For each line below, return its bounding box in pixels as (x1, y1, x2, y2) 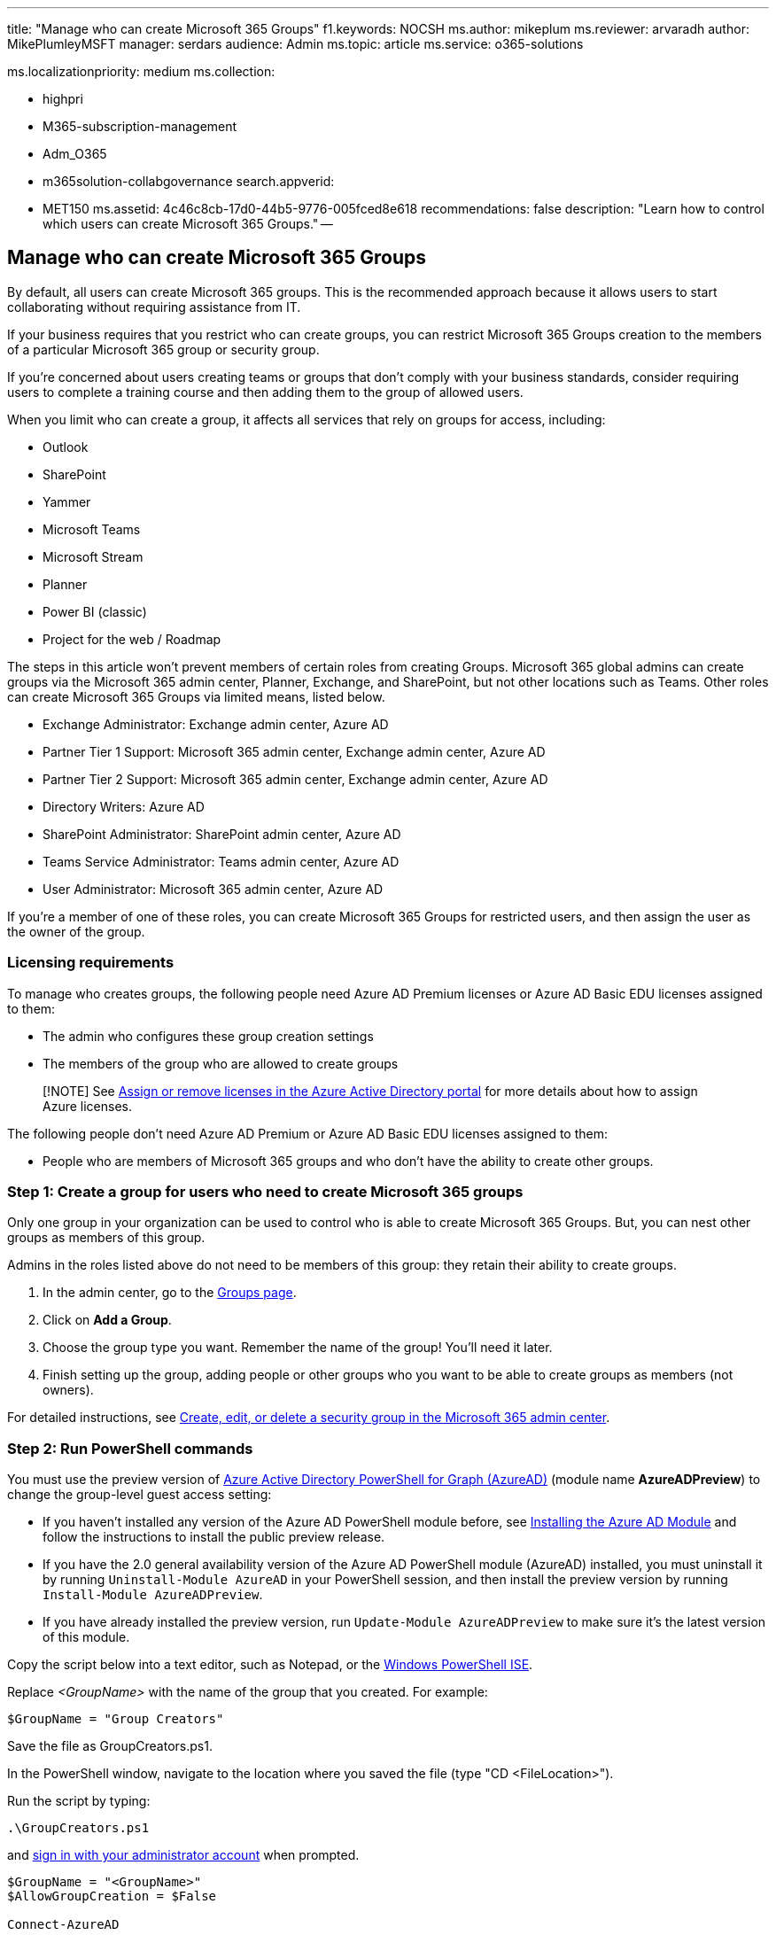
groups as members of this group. (7, 1230, 206, 1246)
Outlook (43, 439, 89, 455)
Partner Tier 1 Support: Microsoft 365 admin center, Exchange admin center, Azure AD (43, 743, 546, 759)
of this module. (43, 1629, 130, 1645)
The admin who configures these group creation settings (43, 1028, 374, 1044)
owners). (43, 1382, 94, 1398)
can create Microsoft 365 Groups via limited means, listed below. (7, 688, 385, 704)
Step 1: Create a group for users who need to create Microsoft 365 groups (7, 1182, 524, 1201)
